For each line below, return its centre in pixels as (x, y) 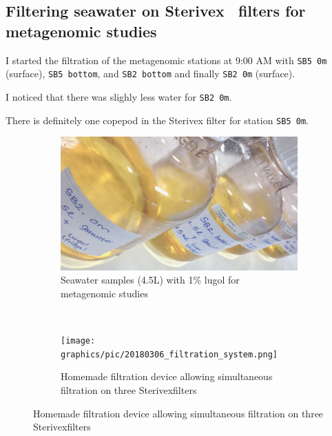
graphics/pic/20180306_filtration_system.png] (169, 354)
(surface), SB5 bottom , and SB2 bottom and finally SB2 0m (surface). (151, 73)
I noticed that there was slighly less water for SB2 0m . (119, 96)
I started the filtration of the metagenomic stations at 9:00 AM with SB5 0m (166, 60)
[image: (78, 341)
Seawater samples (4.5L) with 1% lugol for (150, 280)
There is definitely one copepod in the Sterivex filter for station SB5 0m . (157, 120)
